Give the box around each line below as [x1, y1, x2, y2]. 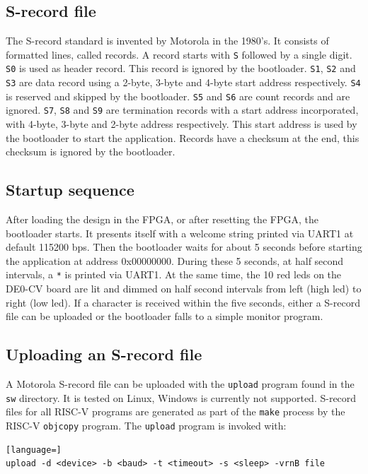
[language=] [6, 444, 62, 455]
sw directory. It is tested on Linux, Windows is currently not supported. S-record [6, 390, 357, 405]
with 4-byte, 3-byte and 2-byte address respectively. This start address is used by [6, 117, 357, 131]
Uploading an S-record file [6, 343, 202, 365]
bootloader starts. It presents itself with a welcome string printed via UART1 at [6, 225, 354, 240]
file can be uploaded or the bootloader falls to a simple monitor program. [6, 309, 323, 324]
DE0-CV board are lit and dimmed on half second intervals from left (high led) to [6, 281, 362, 296]
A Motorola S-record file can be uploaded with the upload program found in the [6, 377, 355, 391]
